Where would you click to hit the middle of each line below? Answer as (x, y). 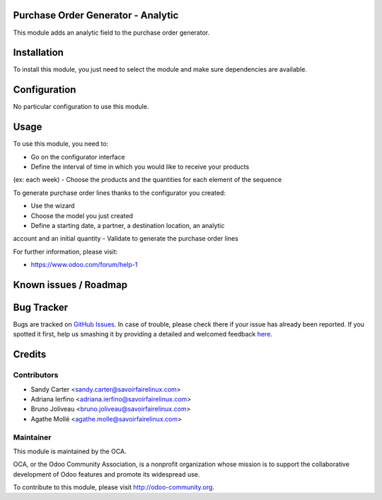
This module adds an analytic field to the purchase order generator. (111, 33)
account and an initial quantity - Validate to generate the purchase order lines (126, 239)
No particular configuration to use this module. (81, 107)
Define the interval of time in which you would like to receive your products (140, 167)
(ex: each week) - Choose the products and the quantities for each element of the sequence (147, 180)
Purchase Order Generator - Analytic (96, 15)
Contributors (36, 375)
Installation (38, 53)
